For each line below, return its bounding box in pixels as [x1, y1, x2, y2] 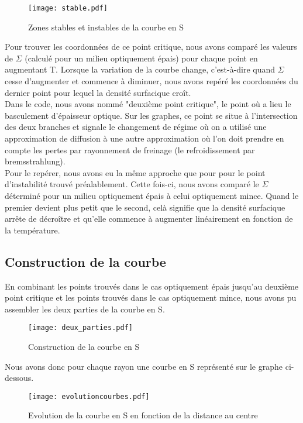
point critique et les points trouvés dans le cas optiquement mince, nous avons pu [5, 291, 297, 304]
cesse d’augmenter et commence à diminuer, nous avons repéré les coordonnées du [5, 75, 298, 87]
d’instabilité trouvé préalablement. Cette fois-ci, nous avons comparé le [5, 178, 259, 190]
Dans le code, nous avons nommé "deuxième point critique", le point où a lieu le [5, 98, 291, 110]
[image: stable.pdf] [28, 4, 108, 12]
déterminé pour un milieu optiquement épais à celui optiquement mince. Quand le [5, 189, 299, 201]
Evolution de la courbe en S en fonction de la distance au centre [28, 409, 258, 421]
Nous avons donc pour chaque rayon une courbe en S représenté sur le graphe [5, 360, 283, 372]
